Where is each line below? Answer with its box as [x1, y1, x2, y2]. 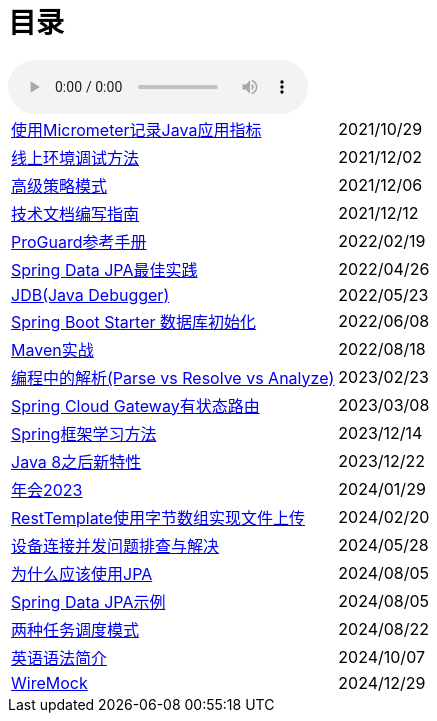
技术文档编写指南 [11, 203, 140, 224]
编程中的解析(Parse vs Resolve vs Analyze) [11, 367, 335, 388]
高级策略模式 [11, 175, 108, 196]
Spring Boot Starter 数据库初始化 [11, 311, 257, 332]
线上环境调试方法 [11, 147, 140, 168]
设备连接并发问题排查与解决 [11, 535, 220, 556]
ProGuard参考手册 [11, 231, 147, 252]
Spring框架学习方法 [11, 423, 157, 444]
